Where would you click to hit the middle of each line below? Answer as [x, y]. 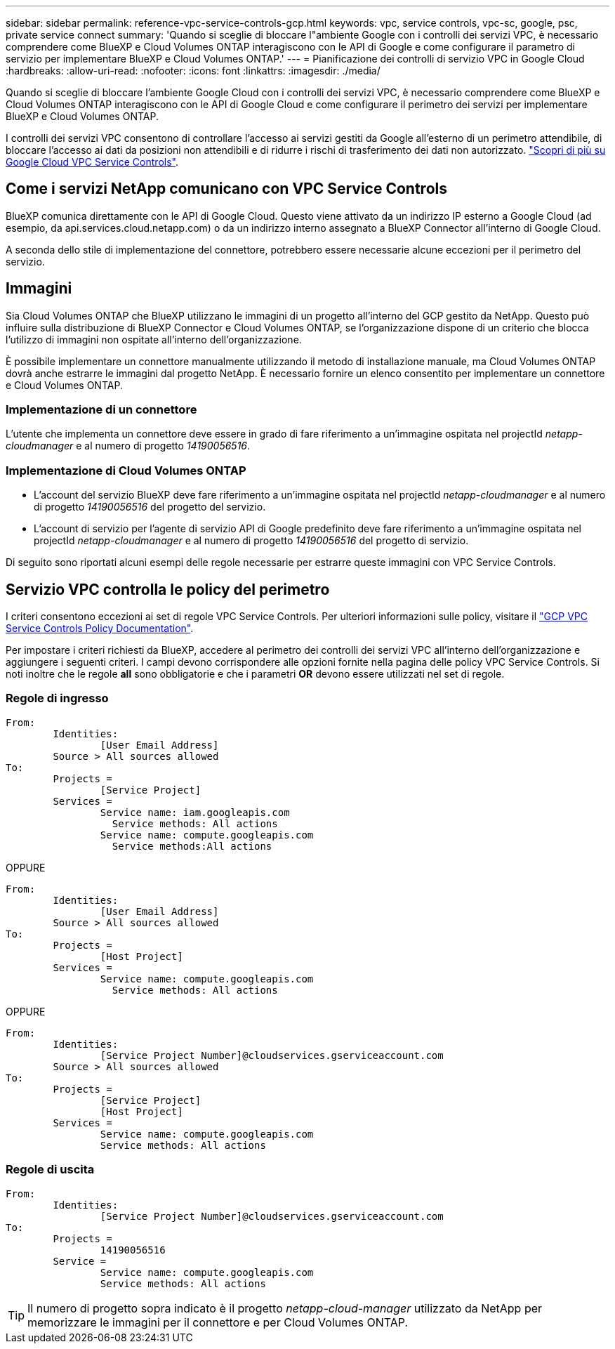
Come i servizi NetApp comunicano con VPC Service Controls [226, 189]
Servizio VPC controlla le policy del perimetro [168, 589]
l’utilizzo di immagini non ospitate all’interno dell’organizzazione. [154, 339]
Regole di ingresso [57, 698]
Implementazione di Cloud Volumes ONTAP [126, 470]
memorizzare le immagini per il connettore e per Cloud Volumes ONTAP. [218, 1322]
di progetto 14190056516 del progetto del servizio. [150, 507]
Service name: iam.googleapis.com [195, 812]
